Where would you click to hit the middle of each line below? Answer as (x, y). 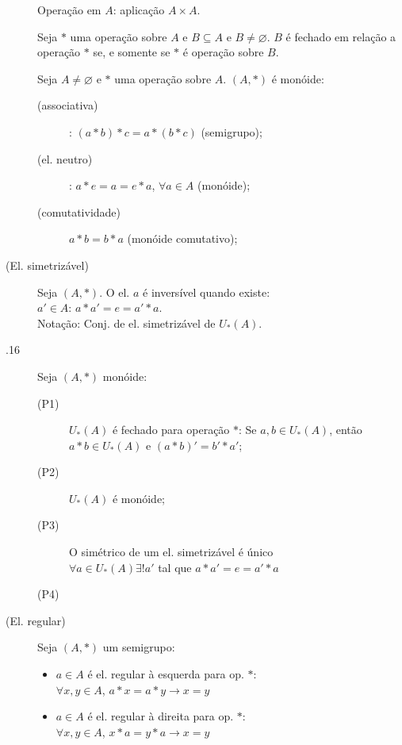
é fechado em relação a (341, 36)
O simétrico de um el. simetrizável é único (171, 552)
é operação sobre (223, 52)
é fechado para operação (171, 430)
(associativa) (68, 105)
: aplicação (139, 10)
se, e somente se (132, 52)
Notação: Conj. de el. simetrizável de (126, 323)
